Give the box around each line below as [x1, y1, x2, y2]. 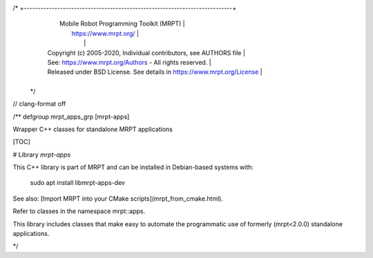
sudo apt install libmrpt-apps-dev [30, 179, 126, 187]
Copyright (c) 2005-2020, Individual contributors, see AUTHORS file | [47, 48, 245, 57]
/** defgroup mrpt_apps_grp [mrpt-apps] [12, 112, 130, 121]
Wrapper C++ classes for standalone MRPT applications [12, 125, 173, 133]
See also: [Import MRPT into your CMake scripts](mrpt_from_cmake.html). [12, 194, 224, 203]
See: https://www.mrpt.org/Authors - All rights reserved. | [47, 58, 212, 66]
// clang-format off [12, 100, 66, 108]
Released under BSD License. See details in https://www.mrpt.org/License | [47, 68, 262, 76]
